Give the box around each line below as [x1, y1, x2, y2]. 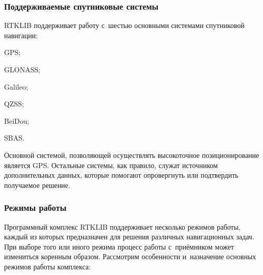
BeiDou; [4, 115, 30, 126]
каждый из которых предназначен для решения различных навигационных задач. [4, 231, 254, 242]
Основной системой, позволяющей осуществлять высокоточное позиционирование [4, 149, 259, 160]
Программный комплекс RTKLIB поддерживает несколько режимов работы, [4, 221, 241, 232]
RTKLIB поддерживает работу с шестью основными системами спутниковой [4, 20, 245, 31]
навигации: [4, 30, 38, 40]
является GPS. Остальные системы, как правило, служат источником [4, 159, 218, 170]
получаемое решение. [4, 179, 70, 190]
